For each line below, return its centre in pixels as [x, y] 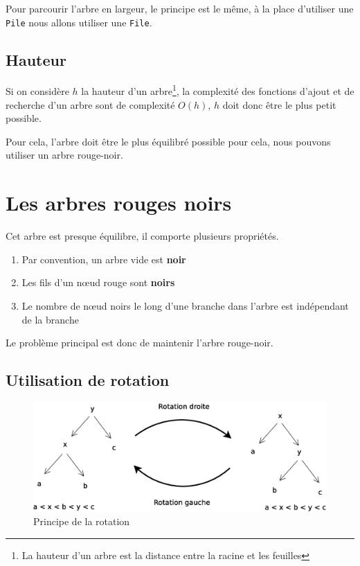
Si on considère [37, 91]
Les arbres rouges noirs [119, 203]
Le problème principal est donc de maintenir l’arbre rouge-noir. [139, 343]
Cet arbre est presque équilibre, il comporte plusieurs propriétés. [142, 236]
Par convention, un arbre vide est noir [104, 259]
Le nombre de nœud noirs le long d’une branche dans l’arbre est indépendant [185, 305]
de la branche [50, 319]
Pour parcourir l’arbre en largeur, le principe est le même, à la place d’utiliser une [180, 8]
